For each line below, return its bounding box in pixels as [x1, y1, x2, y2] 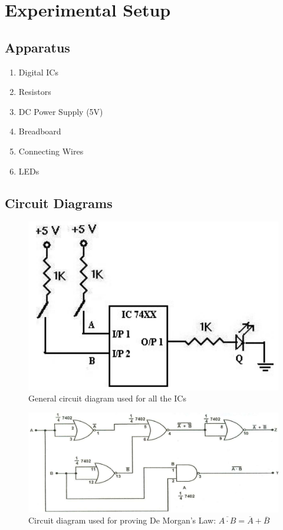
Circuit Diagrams [5, 193, 113, 212]
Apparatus [5, 38, 70, 56]
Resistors [18, 85, 51, 98]
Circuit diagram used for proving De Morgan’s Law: [28, 514, 216, 526]
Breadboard [18, 125, 61, 137]
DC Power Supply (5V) [18, 105, 103, 117]
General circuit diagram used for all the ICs [28, 392, 186, 404]
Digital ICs [18, 65, 58, 78]
